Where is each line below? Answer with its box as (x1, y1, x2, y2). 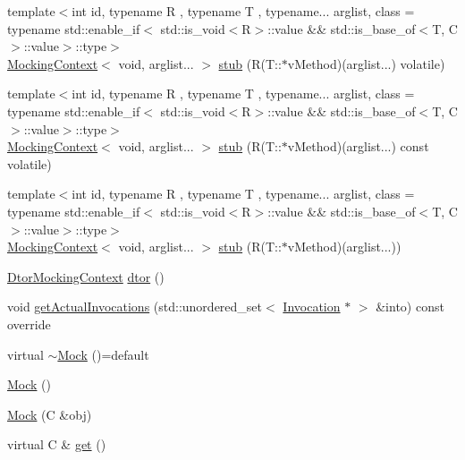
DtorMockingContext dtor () (7, 267, 165, 285)
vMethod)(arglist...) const (287, 137, 429, 156)
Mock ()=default (57, 345, 149, 363)
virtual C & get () (7, 435, 106, 454)
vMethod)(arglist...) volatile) (287, 54, 445, 72)
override (7, 314, 51, 333)
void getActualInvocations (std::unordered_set (7, 297, 263, 316)
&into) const (376, 297, 444, 316)
